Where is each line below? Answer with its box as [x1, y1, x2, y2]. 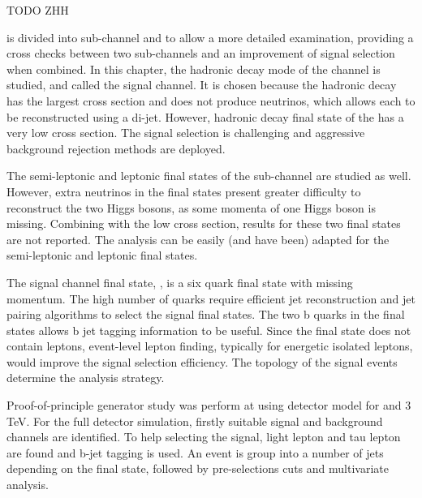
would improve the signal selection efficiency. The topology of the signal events [6, 353, 398, 370]
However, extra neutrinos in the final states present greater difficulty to [6, 182, 361, 200]
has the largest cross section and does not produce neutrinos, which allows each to [6, 92, 416, 109]
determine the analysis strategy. [6, 369, 165, 386]
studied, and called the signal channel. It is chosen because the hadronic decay [6, 76, 397, 93]
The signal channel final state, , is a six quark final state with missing [6, 273, 353, 290]
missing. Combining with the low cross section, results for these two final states [6, 215, 401, 232]
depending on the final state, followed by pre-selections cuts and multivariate [6, 460, 389, 477]
